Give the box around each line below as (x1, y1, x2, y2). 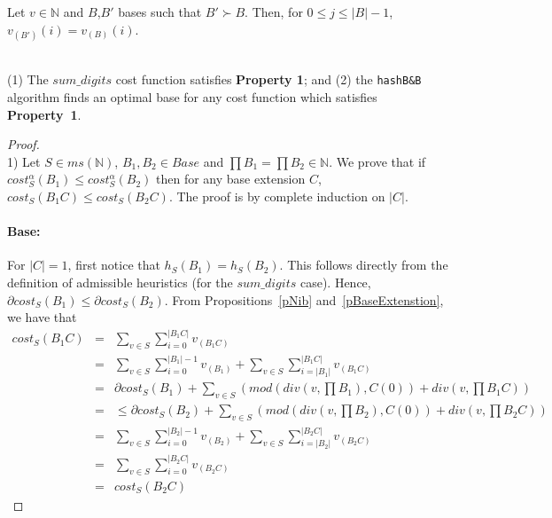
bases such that (118, 3, 202, 20)
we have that (7, 308, 77, 326)
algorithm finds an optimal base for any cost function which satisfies (7, 88, 377, 106)
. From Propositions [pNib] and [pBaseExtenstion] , (164, 290, 444, 309)
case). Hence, (299, 272, 371, 291)
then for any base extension (156, 169, 306, 188)
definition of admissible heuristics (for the (7, 272, 233, 291)
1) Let (7, 152, 41, 170)
